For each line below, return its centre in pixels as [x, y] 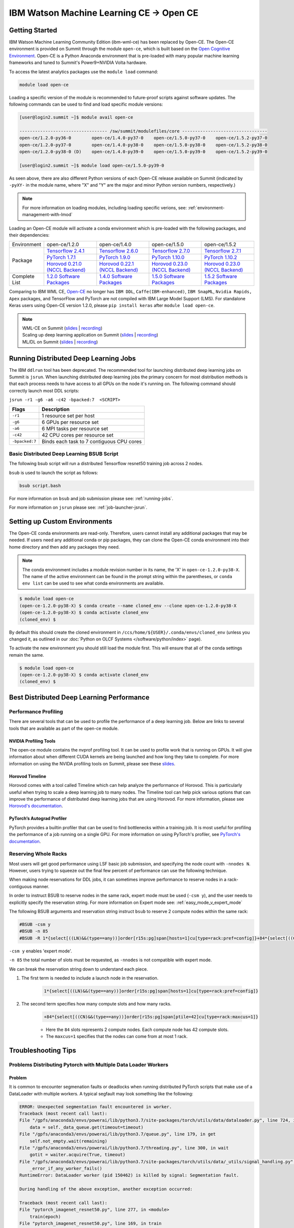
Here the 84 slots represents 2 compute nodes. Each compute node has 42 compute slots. [137, 1030]
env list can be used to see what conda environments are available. [93, 583]
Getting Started [33, 30]
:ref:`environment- [206, 208]
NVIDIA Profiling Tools [32, 741]
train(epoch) [45, 1216]
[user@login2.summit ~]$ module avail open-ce [76, 117]
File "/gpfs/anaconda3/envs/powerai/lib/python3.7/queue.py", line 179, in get [118, 1134]
